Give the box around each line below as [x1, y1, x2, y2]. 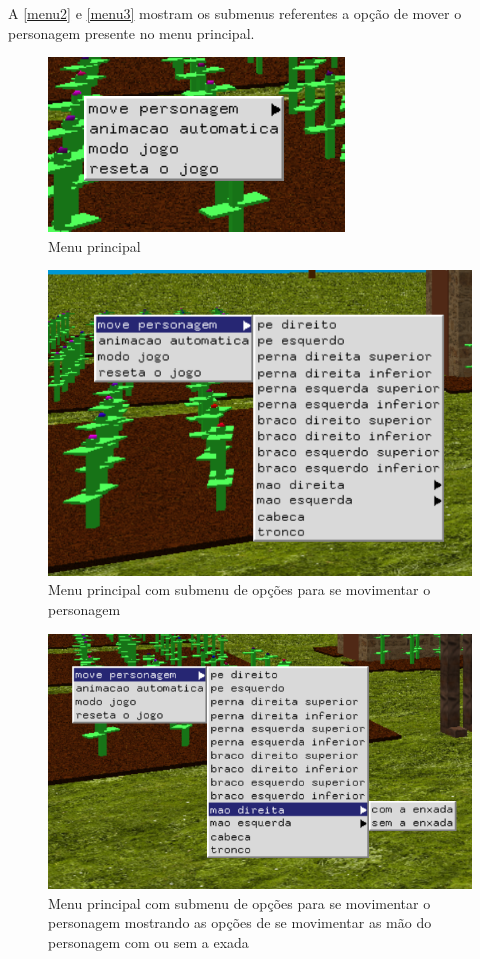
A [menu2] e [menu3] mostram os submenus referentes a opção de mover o [8, 3, 462, 23]
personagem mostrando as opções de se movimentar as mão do [48, 912, 432, 933]
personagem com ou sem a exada [48, 931, 249, 952]
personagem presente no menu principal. [8, 22, 255, 43]
